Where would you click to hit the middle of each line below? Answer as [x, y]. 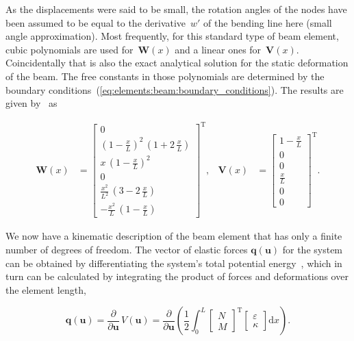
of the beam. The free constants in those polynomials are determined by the [165, 76]
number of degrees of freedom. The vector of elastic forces [127, 250]
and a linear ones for [218, 49]
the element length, [46, 289]
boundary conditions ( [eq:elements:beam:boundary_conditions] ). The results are [175, 89]
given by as [31, 103]
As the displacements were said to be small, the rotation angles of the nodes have [176, 9]
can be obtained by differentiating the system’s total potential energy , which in [174, 263]
